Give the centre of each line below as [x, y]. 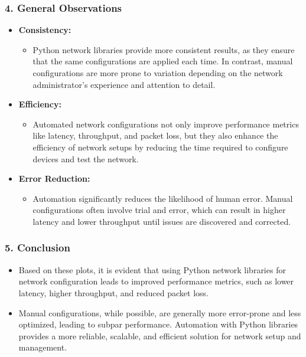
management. [43, 347]
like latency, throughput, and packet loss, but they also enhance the [155, 135]
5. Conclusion [38, 248]
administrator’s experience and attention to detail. [124, 84]
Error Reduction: [54, 179]
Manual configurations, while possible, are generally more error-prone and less [160, 312]
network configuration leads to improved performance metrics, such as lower [156, 281]
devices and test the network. [86, 158]
